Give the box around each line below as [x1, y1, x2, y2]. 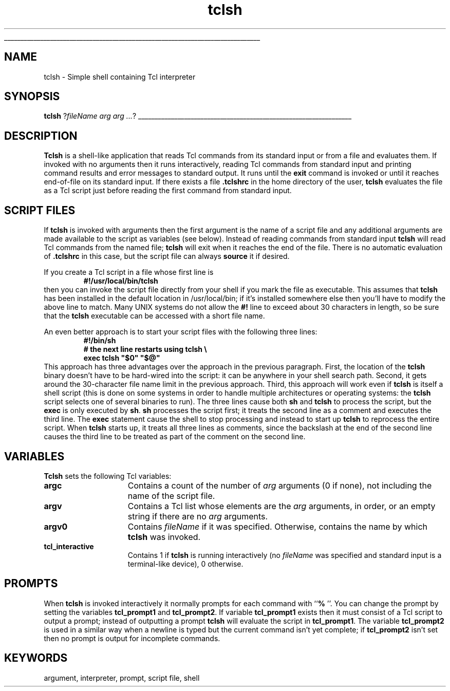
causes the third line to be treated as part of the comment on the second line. [44, 432, 306, 441]
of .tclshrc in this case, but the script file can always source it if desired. [44, 252, 290, 261]
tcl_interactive [44, 541, 94, 551]
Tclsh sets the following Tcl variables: [44, 471, 172, 480]
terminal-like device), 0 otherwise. [127, 559, 243, 568]
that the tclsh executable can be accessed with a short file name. [44, 311, 265, 321]
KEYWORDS [4, 651, 68, 665]
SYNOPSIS [4, 90, 60, 103]
